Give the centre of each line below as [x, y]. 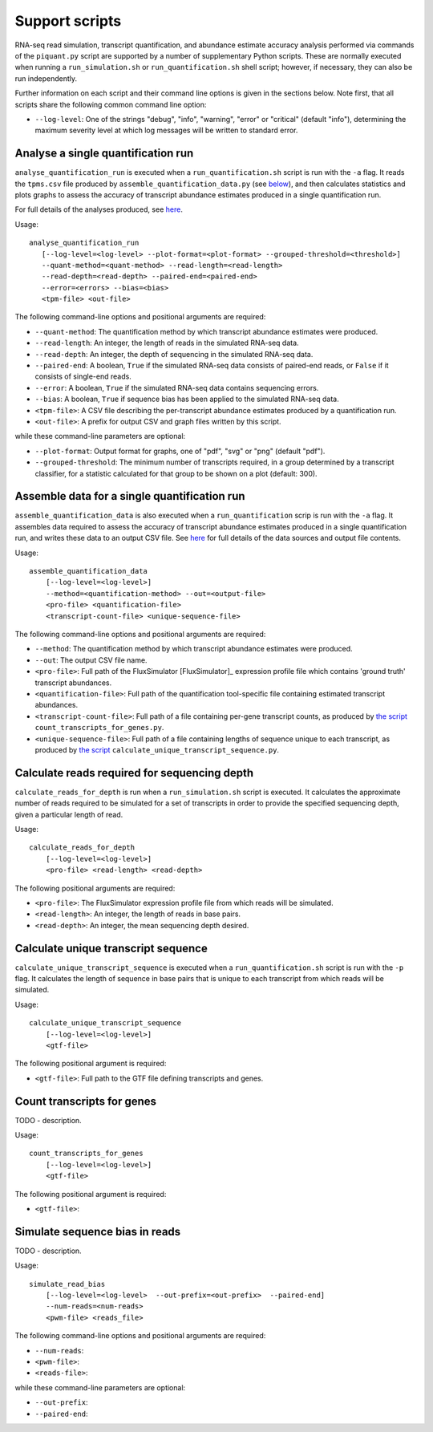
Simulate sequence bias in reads [98, 1231]
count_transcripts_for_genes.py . [99, 728]
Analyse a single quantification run [104, 154]
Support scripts [68, 21]
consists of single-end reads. [83, 376]
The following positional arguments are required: [95, 888]
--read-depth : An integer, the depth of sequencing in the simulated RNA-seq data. [174, 354]
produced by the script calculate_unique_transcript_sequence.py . [157, 749]
